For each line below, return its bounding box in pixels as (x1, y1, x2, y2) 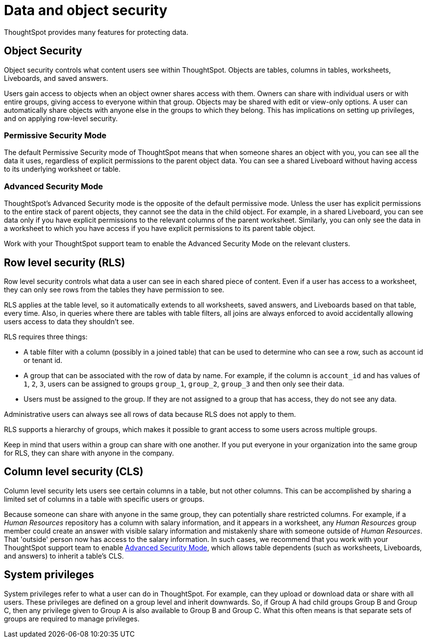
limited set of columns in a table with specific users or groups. (4, 494, 205, 503)
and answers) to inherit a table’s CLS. (4, 551, 124, 560)
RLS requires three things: (4, 332, 88, 341)
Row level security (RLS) (4, 256, 126, 269)
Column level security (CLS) (4, 465, 144, 478)
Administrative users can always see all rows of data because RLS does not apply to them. (4, 410, 296, 418)
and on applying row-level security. (4, 114, 118, 123)
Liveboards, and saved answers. (4, 74, 108, 82)
